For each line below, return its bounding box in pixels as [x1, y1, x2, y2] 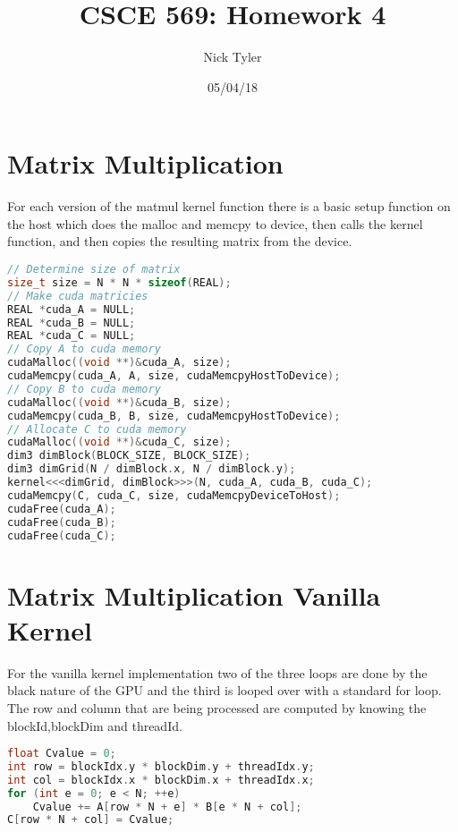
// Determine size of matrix [7, 263, 181, 276]
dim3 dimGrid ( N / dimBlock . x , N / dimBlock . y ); [7, 463, 296, 476]
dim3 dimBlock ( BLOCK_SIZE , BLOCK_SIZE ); [7, 449, 251, 463]
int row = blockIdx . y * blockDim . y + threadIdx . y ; [7, 760, 315, 773]
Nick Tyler [203, 47, 262, 66]
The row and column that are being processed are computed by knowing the [7, 698, 427, 717]
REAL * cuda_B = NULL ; [7, 316, 136, 329]
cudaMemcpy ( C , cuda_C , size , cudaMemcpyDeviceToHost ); [7, 488, 341, 502]
